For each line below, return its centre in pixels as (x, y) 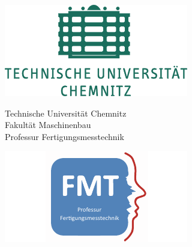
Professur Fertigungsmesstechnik (64, 136)
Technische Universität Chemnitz (66, 113)
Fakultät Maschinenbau (48, 125)
